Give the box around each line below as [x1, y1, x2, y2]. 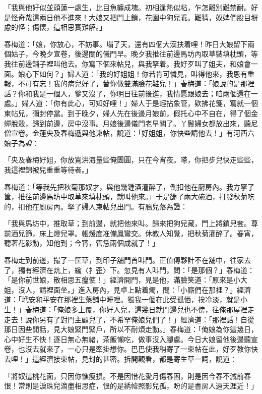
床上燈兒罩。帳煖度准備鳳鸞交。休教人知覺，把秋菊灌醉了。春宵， [39, 228, 258, 238]
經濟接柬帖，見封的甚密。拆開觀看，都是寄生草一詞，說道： [39, 354, 237, 364]
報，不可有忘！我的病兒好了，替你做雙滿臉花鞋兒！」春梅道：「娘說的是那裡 [4, 78, 254, 89]
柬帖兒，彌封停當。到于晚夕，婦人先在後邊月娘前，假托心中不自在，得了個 [4, 107, 251, 118]
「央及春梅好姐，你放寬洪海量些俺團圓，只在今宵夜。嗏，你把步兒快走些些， [4, 154, 258, 165]
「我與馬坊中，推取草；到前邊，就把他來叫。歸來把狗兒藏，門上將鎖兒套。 [4, 218, 251, 229]
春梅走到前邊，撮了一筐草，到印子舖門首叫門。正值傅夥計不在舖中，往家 [4, 255, 244, 265]
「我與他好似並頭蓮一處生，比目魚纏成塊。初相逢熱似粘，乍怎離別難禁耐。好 [4, 2, 258, 12]
